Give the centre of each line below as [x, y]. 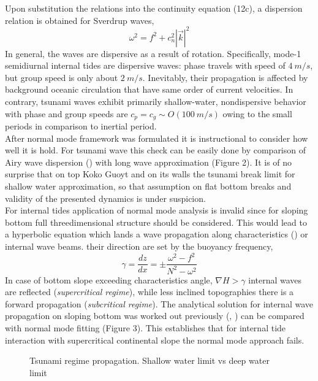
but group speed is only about [62, 77]
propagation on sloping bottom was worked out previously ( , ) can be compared [155, 316]
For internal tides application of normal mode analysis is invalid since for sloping [157, 210]
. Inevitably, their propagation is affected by [225, 77]
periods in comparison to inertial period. [81, 126]
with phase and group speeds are [66, 113]
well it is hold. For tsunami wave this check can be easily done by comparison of [156, 150]
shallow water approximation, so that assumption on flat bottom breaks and [148, 186]
